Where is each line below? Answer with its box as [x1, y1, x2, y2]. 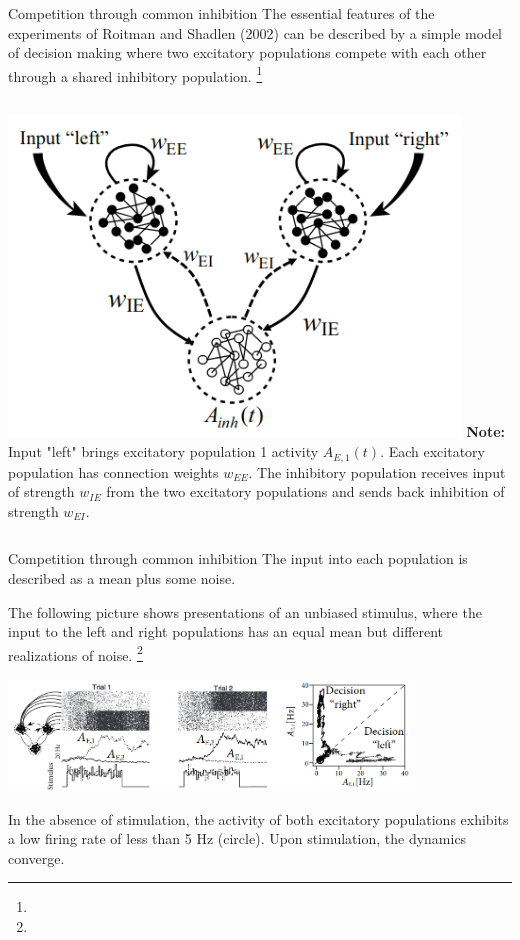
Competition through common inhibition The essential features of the [8, 3, 435, 23]
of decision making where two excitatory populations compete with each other [8, 42, 487, 63]
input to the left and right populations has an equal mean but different [8, 621, 444, 642]
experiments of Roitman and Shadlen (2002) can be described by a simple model [8, 22, 503, 43]
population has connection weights [8, 461, 219, 482]
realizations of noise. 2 [8, 641, 143, 665]
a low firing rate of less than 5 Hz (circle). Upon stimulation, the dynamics [8, 828, 467, 849]
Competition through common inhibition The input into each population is [8, 548, 468, 569]
